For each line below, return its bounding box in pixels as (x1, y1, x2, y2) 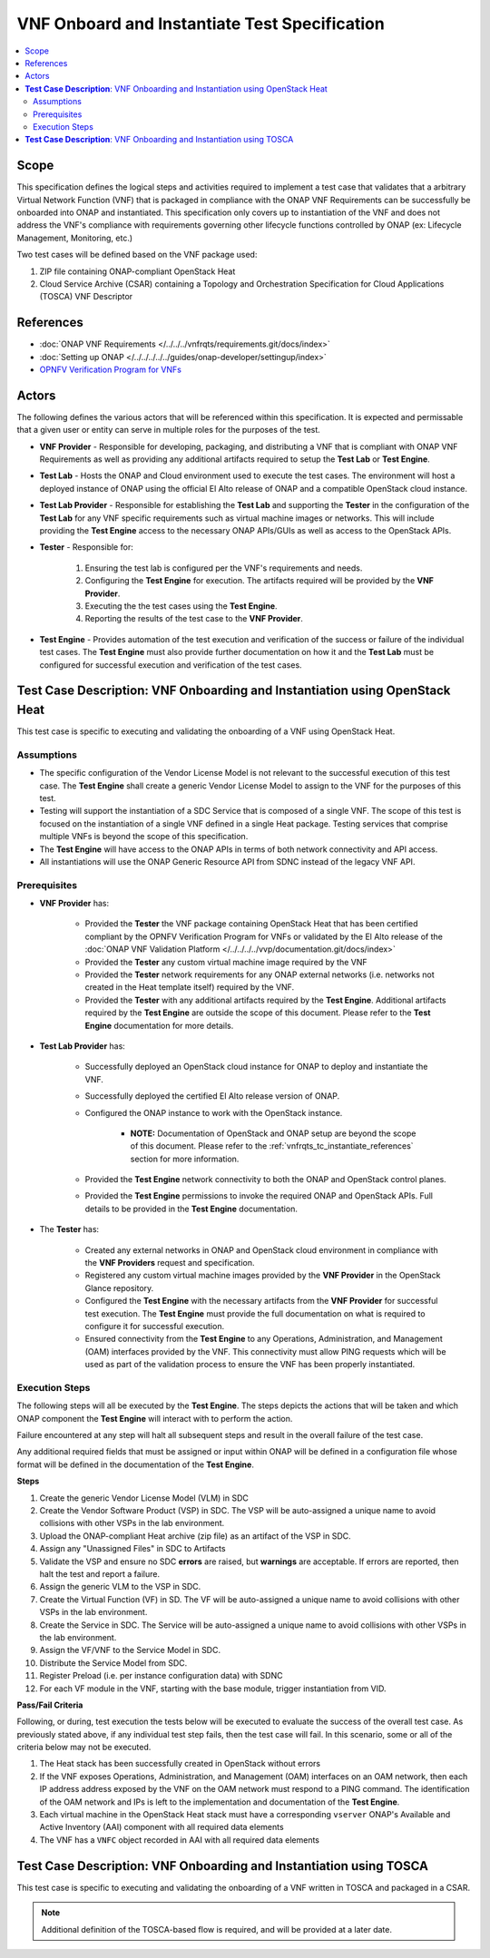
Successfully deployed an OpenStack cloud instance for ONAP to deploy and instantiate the (84, 1062, 428, 1072)
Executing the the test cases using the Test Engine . (84, 600, 278, 612)
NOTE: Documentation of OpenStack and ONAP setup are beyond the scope (130, 1128, 416, 1139)
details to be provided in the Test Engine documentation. (84, 1203, 299, 1214)
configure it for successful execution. (84, 1321, 225, 1331)
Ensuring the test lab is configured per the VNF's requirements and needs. (84, 563, 363, 573)
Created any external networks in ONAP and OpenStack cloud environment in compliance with (84, 1244, 439, 1256)
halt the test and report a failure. (39, 1569, 161, 1579)
